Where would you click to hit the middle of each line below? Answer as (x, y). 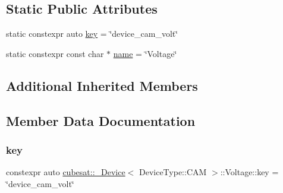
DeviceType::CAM (173, 172)
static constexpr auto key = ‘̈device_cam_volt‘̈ (92, 34)
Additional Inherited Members (102, 85)
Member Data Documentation (101, 120)
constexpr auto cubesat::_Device (66, 172)
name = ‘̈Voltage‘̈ (145, 53)
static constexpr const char (55, 53)
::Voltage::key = (249, 172)
